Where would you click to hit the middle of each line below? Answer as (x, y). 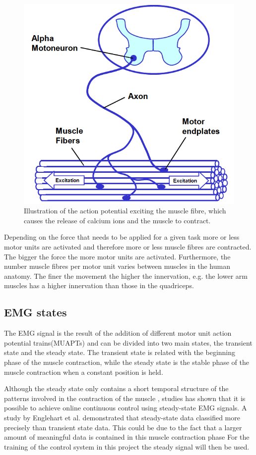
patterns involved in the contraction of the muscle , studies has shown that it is (125, 398)
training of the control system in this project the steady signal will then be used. (127, 446)
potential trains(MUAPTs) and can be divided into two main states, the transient (128, 342)
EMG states (35, 312)
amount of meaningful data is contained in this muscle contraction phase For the (127, 437)
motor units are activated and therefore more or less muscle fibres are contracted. (128, 247)
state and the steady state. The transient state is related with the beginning (120, 352)
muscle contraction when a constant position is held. (84, 372)
